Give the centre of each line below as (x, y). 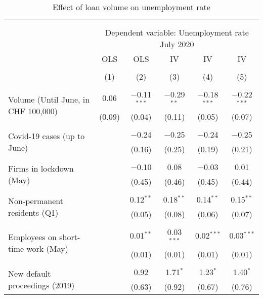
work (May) (47, 249)
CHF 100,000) (33, 111)
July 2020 (177, 44)
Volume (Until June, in (49, 99)
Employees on (32, 237)
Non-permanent (36, 201)
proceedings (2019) (41, 285)
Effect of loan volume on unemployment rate (131, 7)
